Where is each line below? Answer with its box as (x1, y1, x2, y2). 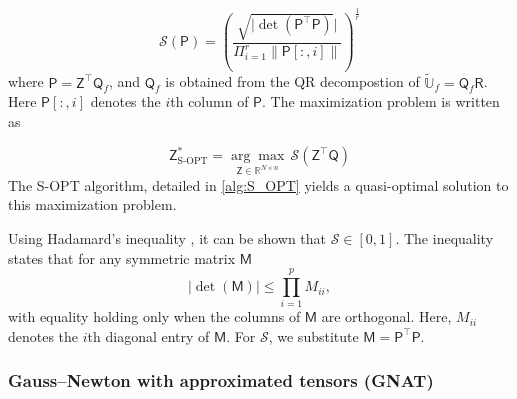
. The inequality (395, 228, 494, 249)
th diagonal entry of (87, 325, 210, 346)
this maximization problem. (8, 194, 177, 215)
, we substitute (268, 325, 359, 346)
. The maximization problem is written (262, 91, 500, 112)
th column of (170, 91, 249, 112)
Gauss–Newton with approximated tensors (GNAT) (8, 368, 434, 393)
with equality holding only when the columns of (8, 306, 301, 327)
